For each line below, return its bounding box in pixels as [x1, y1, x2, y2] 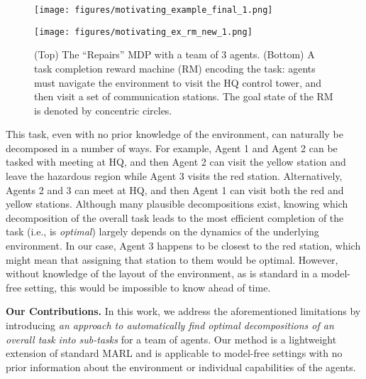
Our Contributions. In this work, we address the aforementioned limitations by [6, 304, 361, 319]
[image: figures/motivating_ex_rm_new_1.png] [34, 26, 253, 37]
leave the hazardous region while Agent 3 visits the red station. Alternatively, [6, 169, 343, 183]
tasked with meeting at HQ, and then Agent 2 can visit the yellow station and [6, 154, 346, 169]
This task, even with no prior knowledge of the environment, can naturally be [6, 127, 343, 142]
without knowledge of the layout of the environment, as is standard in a [6, 266, 318, 281]
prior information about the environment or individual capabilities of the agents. [6, 359, 356, 374]
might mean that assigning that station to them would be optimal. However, [6, 252, 338, 267]
